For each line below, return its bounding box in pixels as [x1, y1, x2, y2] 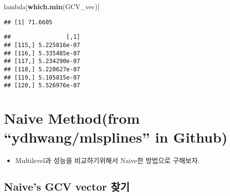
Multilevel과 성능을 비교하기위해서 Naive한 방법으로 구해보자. [15, 155, 200, 165]
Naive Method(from [4, 108, 140, 128]
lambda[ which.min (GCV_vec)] [4, 1, 100, 11]
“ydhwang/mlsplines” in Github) [4, 127, 228, 147]
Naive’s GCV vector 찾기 [4, 179, 130, 194]
